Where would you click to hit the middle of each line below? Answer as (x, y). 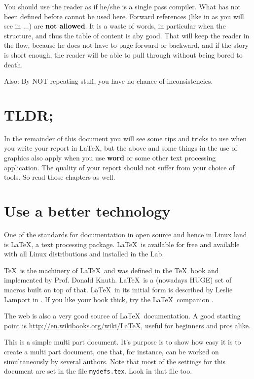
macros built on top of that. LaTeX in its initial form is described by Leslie (118, 289)
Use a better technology (87, 211)
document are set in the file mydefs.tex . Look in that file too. (98, 371)
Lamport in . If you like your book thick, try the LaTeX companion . (109, 299)
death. (14, 64)
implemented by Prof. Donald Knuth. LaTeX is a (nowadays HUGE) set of (118, 280)
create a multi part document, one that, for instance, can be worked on (111, 351)
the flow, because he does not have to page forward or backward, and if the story (127, 45)
